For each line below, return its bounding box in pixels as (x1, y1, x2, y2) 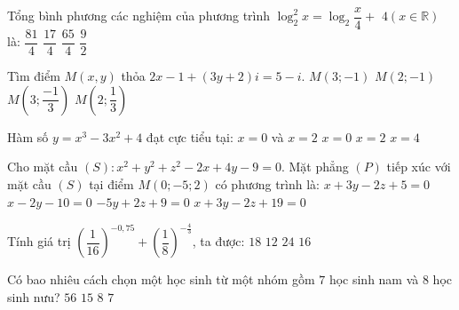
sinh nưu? (7, 288, 60, 306)
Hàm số (7, 127, 49, 146)
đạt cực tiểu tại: (146, 127, 233, 146)
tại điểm (89, 174, 134, 193)
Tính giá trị (7, 232, 71, 250)
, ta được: (192, 232, 245, 250)
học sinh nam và (328, 270, 419, 289)
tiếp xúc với (386, 157, 451, 176)
